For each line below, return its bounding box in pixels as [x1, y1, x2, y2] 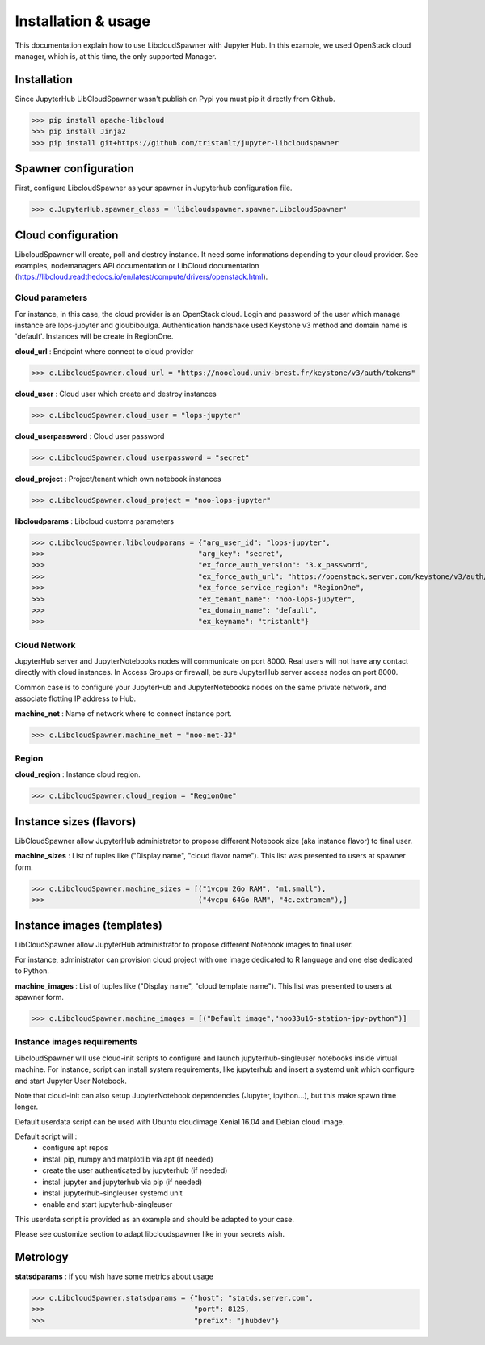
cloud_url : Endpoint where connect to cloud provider [15, 346, 194, 356]
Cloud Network [15, 639, 76, 651]
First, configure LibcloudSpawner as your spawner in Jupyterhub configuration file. [15, 183, 293, 193]
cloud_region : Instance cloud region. [15, 769, 141, 779]
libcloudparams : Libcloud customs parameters [15, 516, 174, 525]
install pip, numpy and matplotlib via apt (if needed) [42, 1154, 213, 1164]
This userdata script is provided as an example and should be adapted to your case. [15, 1214, 295, 1224]
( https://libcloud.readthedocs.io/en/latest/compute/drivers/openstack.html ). [15, 272, 268, 282]
